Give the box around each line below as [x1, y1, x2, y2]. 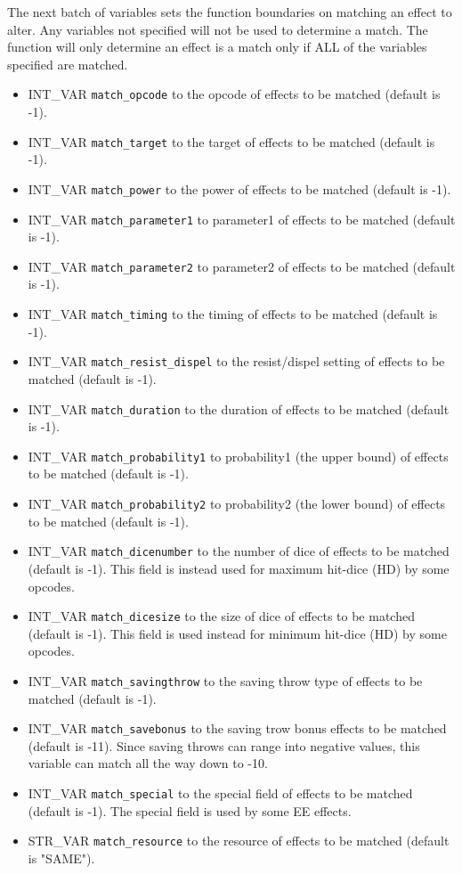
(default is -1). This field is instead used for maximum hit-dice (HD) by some [28, 559, 450, 577]
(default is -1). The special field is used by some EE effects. [28, 801, 352, 820]
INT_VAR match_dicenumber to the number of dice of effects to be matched [28, 542, 450, 560]
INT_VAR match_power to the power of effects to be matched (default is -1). [28, 179, 451, 198]
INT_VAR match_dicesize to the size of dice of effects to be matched [28, 607, 415, 625]
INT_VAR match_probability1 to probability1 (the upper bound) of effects [28, 446, 449, 465]
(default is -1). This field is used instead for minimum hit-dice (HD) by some [28, 624, 447, 642]
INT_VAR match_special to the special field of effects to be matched [28, 784, 413, 803]
